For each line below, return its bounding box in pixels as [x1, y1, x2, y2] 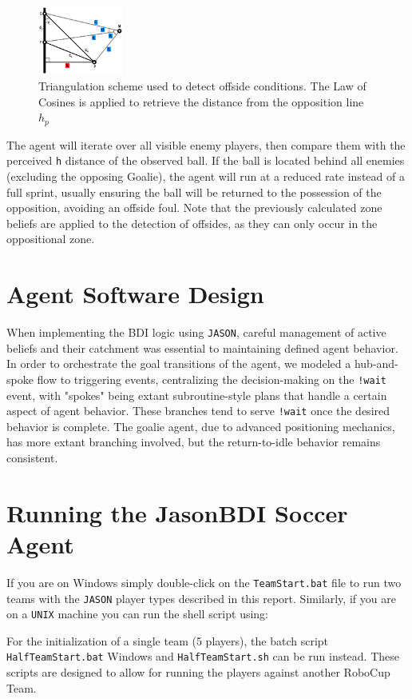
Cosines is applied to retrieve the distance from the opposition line [38, 93, 364, 110]
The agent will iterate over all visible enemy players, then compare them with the [6, 136, 406, 153]
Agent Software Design [6, 278, 264, 310]
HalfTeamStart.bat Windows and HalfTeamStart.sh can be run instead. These [6, 648, 400, 665]
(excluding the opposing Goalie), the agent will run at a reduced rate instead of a [6, 167, 405, 184]
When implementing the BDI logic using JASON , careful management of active [6, 324, 386, 341]
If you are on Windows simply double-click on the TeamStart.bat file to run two [6, 573, 402, 590]
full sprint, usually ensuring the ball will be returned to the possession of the [6, 183, 382, 200]
